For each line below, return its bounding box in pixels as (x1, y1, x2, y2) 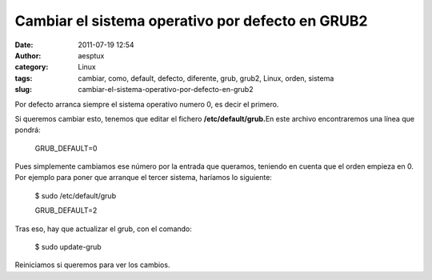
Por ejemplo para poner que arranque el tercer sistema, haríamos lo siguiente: (14, 173, 272, 182)
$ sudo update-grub (34, 242, 102, 252)
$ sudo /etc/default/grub (34, 190, 116, 200)
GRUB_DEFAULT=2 (34, 206, 98, 215)
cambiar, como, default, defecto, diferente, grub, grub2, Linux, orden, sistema (78, 73, 334, 83)
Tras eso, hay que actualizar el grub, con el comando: (14, 224, 192, 234)
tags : (14, 73, 33, 83)
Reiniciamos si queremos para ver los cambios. (14, 260, 170, 270)
